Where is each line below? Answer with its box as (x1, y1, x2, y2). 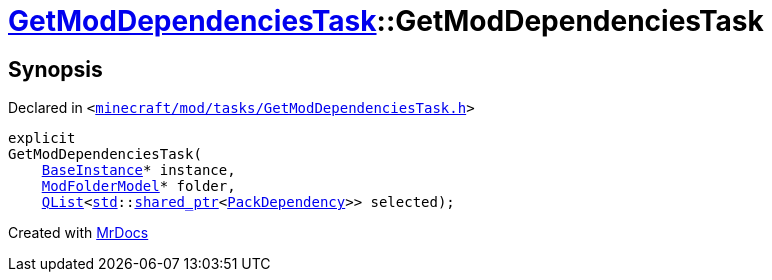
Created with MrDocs (8, 224, 149, 242)
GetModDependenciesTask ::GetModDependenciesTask (8, 4, 764, 38)
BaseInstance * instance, (41, 162, 236, 179)
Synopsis (8, 56, 103, 82)
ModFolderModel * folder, (41, 178, 236, 195)
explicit (8, 130, 76, 147)
